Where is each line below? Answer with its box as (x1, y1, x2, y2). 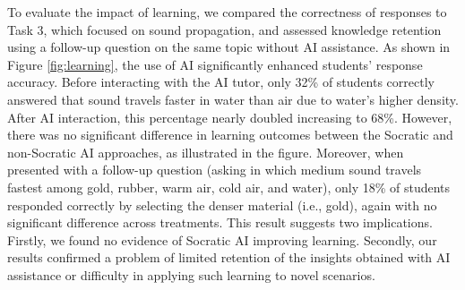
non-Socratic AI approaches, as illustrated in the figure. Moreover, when (7, 142, 404, 161)
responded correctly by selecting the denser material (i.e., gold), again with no (7, 195, 437, 214)
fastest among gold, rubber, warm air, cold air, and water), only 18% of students (7, 177, 451, 196)
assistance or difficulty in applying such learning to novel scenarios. (7, 265, 375, 284)
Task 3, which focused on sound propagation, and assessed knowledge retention (7, 20, 442, 38)
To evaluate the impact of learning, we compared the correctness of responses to (7, 3, 447, 21)
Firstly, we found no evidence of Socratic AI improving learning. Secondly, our (7, 230, 437, 249)
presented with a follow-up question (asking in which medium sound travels (7, 160, 422, 179)
